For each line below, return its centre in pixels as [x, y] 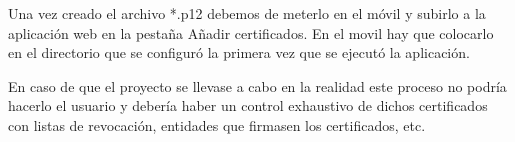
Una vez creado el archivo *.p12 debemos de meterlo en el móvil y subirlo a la [247, 13]
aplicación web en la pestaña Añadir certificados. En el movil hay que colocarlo [251, 32]
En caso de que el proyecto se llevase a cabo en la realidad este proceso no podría [257, 85]
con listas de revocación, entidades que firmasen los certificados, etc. [217, 124]
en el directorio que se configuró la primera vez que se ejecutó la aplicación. [239, 52]
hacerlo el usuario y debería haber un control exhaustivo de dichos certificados [248, 105]
